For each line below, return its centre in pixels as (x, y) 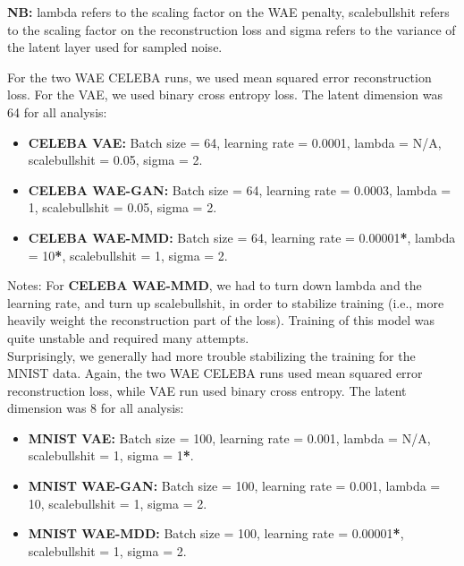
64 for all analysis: (57, 111)
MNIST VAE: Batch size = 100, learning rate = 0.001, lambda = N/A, (229, 437)
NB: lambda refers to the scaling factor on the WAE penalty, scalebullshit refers (228, 12)
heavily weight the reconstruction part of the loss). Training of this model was (221, 320)
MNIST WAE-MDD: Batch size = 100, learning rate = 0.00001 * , (216, 533)
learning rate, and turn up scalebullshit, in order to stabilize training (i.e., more (226, 302)
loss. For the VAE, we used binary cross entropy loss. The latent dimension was (225, 94)
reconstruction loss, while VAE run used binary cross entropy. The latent (207, 390)
